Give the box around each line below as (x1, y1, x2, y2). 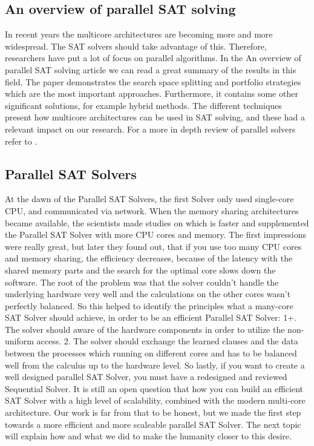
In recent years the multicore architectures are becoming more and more (5, 28, 273, 41)
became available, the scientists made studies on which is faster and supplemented (5, 216, 309, 229)
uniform (5, 335, 34, 347)
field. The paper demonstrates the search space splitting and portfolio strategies (5, 75, 301, 88)
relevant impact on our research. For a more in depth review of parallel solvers (5, 122, 296, 135)
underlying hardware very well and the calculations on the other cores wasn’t (5, 287, 291, 300)
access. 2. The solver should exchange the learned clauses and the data (36, 335, 298, 347)
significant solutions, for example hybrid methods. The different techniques (5, 99, 282, 111)
